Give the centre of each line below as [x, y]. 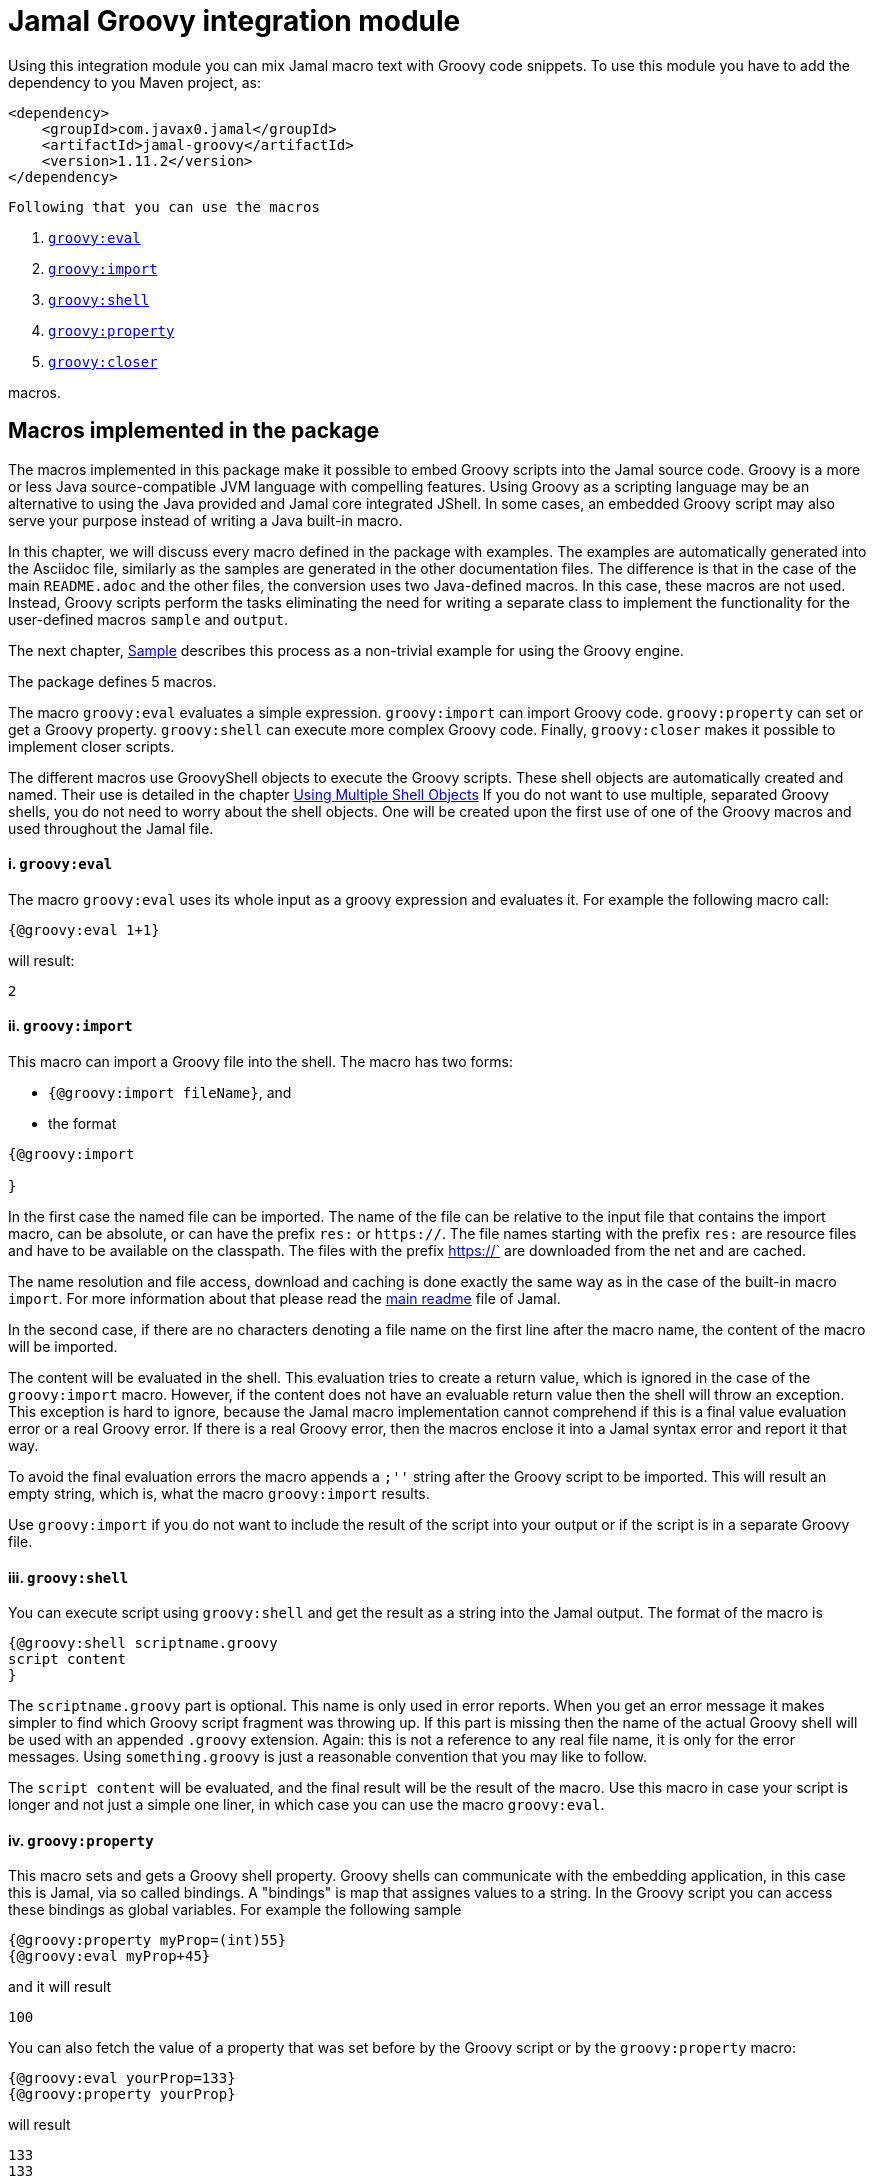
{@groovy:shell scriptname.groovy [143, 1643]
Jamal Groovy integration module [234, 21]
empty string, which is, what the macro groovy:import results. [219, 1494]
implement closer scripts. [91, 746]
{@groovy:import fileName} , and [170, 1093]
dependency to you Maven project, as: [134, 82]
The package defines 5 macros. [112, 681]
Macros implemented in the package [194, 431]
